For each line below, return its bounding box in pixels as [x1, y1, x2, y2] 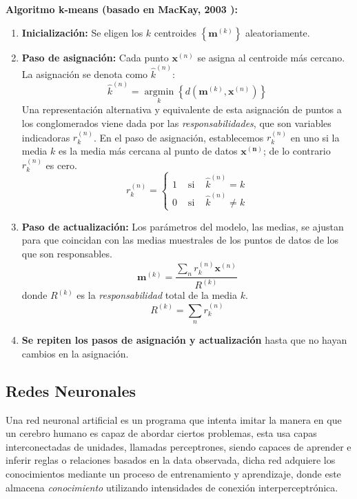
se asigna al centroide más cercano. [197, 50, 345, 64]
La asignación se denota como [21, 66, 148, 81]
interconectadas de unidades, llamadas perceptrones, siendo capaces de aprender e [6, 439, 351, 453]
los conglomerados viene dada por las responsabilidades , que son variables [21, 115, 331, 130]
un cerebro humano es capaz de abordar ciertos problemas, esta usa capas [6, 426, 317, 440]
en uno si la [290, 130, 340, 144]
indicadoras [21, 130, 70, 144]
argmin [144, 87, 174, 97]
